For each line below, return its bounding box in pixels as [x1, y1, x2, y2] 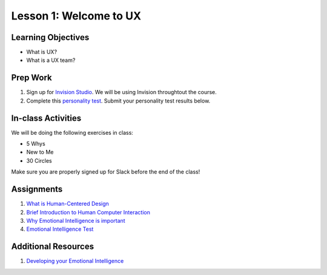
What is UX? [26, 49, 58, 56]
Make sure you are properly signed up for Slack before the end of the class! [11, 168, 200, 175]
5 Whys [26, 140, 45, 148]
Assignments [11, 184, 63, 194]
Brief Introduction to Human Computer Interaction [26, 208, 151, 216]
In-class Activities [11, 113, 82, 123]
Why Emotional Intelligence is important [26, 217, 125, 224]
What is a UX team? [26, 56, 76, 64]
